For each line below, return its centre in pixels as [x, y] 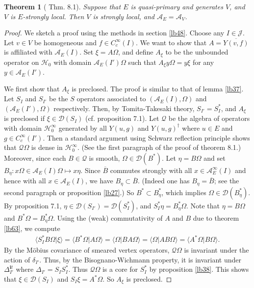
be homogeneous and [65, 42]
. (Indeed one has [164, 181]
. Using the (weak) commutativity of [108, 217]
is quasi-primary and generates [177, 6]
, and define [136, 52]
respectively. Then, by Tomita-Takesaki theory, [124, 108]
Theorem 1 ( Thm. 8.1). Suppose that [63, 6]
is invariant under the [216, 250]
